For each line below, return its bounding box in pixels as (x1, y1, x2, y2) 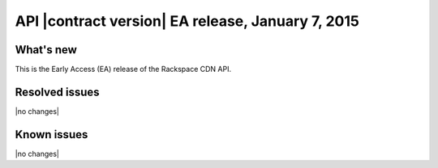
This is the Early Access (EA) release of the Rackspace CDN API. (15, 65, 231, 74)
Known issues (15, 128, 88, 141)
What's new (15, 43, 77, 57)
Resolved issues (15, 85, 101, 99)
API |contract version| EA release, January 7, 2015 (15, 12, 360, 30)
